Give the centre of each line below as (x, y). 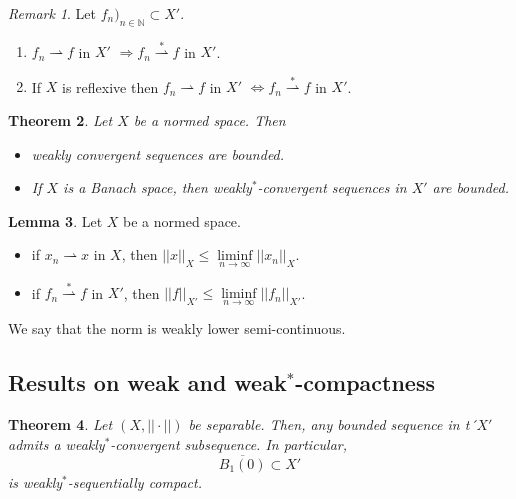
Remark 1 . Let (52, 13)
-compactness (365, 382)
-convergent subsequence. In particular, (229, 443)
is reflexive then (110, 86)
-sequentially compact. (134, 481)
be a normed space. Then (209, 120)
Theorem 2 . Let (60, 120)
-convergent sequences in (332, 187)
